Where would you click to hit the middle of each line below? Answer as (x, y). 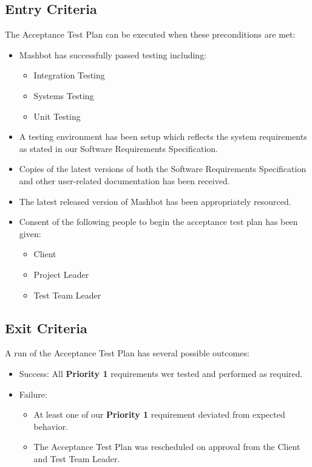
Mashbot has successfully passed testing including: (113, 54)
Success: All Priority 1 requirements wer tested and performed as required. (161, 373)
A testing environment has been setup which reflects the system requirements (163, 137)
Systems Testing (64, 95)
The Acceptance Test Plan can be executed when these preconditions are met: (150, 34)
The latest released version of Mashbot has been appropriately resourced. (155, 201)
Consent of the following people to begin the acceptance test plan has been (158, 222)
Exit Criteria (46, 327)
